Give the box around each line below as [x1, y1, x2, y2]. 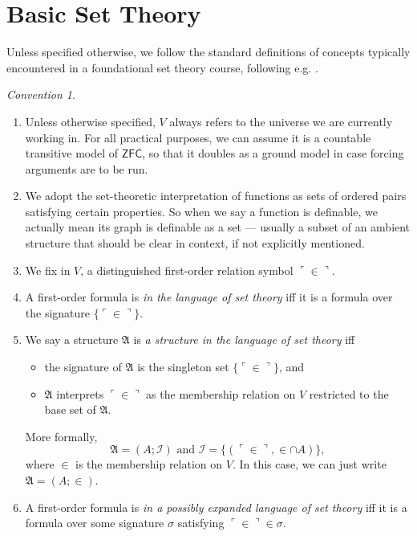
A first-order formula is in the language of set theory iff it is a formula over [25, 288, 393, 305]
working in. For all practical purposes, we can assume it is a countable [25, 129, 371, 145]
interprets [56, 385, 104, 402]
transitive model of [25, 145, 119, 162]
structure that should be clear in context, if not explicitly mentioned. [25, 235, 365, 252]
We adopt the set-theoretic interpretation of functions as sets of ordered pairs [25, 187, 407, 204]
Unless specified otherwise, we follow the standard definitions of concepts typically [6, 43, 411, 60]
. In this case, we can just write [232, 456, 387, 473]
